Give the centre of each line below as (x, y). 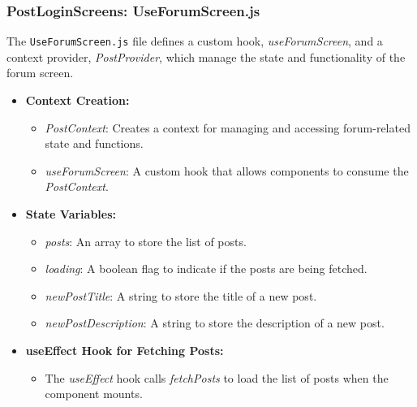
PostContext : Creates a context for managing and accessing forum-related (228, 127)
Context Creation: (77, 100)
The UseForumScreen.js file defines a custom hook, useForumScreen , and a (195, 41)
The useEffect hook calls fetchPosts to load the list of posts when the (217, 377)
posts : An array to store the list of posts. (146, 241)
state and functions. (94, 143)
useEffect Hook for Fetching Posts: (125, 350)
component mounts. (94, 394)
